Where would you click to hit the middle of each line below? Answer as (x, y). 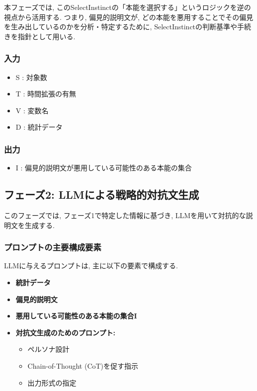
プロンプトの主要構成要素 (53, 247)
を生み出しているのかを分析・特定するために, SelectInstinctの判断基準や (121, 27)
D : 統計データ (39, 127)
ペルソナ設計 (48, 349)
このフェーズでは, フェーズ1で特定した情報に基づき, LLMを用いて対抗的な (125, 215)
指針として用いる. (46, 36)
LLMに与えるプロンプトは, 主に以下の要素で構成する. (91, 266)
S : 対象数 (31, 77)
